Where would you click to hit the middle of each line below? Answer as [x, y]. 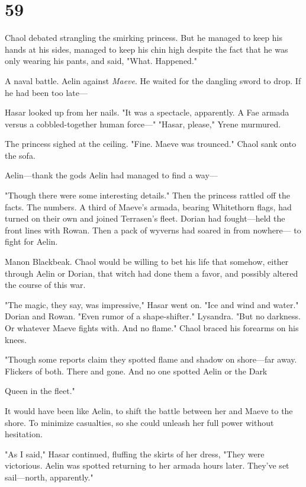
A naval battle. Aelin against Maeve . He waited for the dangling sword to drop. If [153, 80]
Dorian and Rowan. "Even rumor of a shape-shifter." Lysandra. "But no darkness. [153, 316]
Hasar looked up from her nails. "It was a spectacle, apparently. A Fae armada [147, 112]
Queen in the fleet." [40, 391]
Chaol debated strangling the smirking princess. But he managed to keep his [144, 38]
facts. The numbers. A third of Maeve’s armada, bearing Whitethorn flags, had [148, 206]
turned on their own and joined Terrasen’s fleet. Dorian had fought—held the [145, 218]
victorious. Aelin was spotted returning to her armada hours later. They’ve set [147, 465]
